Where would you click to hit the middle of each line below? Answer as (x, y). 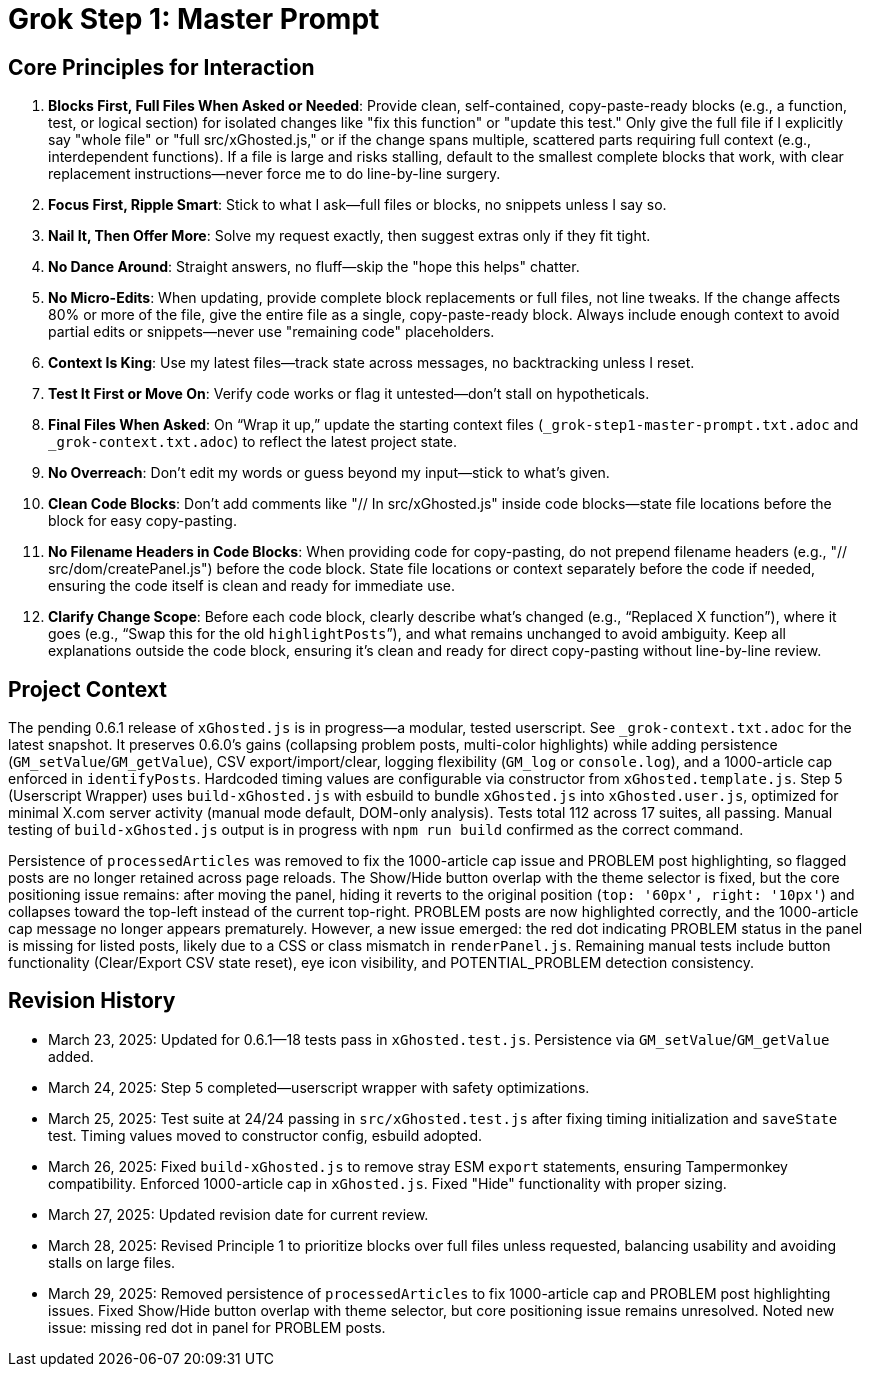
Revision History (92, 1001)
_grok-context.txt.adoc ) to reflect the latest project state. (253, 442)
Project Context (87, 689)
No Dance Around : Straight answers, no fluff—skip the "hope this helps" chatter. (314, 267)
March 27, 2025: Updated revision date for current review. (238, 1214)
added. (71, 1056)
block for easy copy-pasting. (142, 521)
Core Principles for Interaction (161, 67)
